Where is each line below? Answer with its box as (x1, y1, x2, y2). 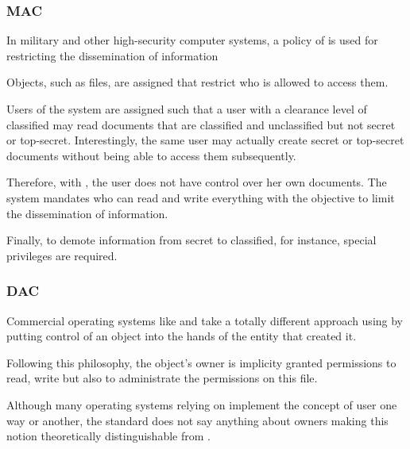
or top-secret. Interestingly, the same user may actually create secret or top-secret (6, 132, 404, 148)
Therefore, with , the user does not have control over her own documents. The (6, 174, 387, 190)
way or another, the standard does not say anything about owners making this (6, 412, 389, 428)
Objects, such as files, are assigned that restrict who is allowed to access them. (6, 74, 389, 90)
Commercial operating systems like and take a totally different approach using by (6, 312, 403, 328)
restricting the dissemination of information (6, 47, 219, 63)
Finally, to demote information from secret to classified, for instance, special (6, 232, 377, 248)
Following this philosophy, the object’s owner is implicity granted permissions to (6, 354, 396, 370)
